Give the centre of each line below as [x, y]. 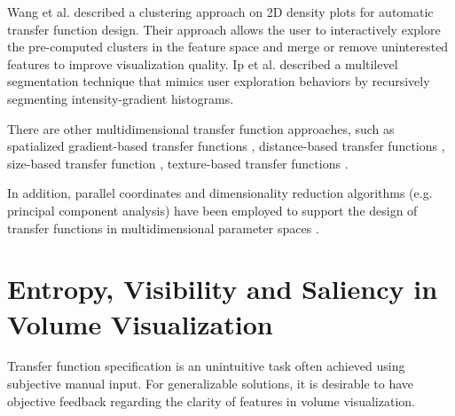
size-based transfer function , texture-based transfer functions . [178, 163]
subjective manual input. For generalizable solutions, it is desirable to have [211, 384]
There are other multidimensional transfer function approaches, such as [201, 128]
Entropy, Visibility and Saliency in [223, 289]
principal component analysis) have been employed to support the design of [212, 210]
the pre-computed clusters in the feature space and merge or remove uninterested [228, 47]
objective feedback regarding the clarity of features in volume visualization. [211, 400]
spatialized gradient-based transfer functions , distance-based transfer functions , [226, 146]
